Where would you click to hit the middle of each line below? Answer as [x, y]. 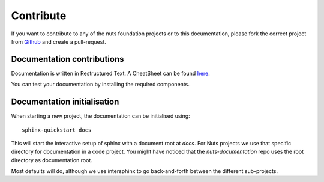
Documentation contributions [67, 59]
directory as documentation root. [52, 160]
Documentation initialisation [65, 102]
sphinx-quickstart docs [57, 130]
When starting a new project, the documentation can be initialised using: [100, 116]
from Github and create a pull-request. [58, 41]
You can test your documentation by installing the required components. [100, 85]
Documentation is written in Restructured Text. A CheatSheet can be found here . [110, 73]
